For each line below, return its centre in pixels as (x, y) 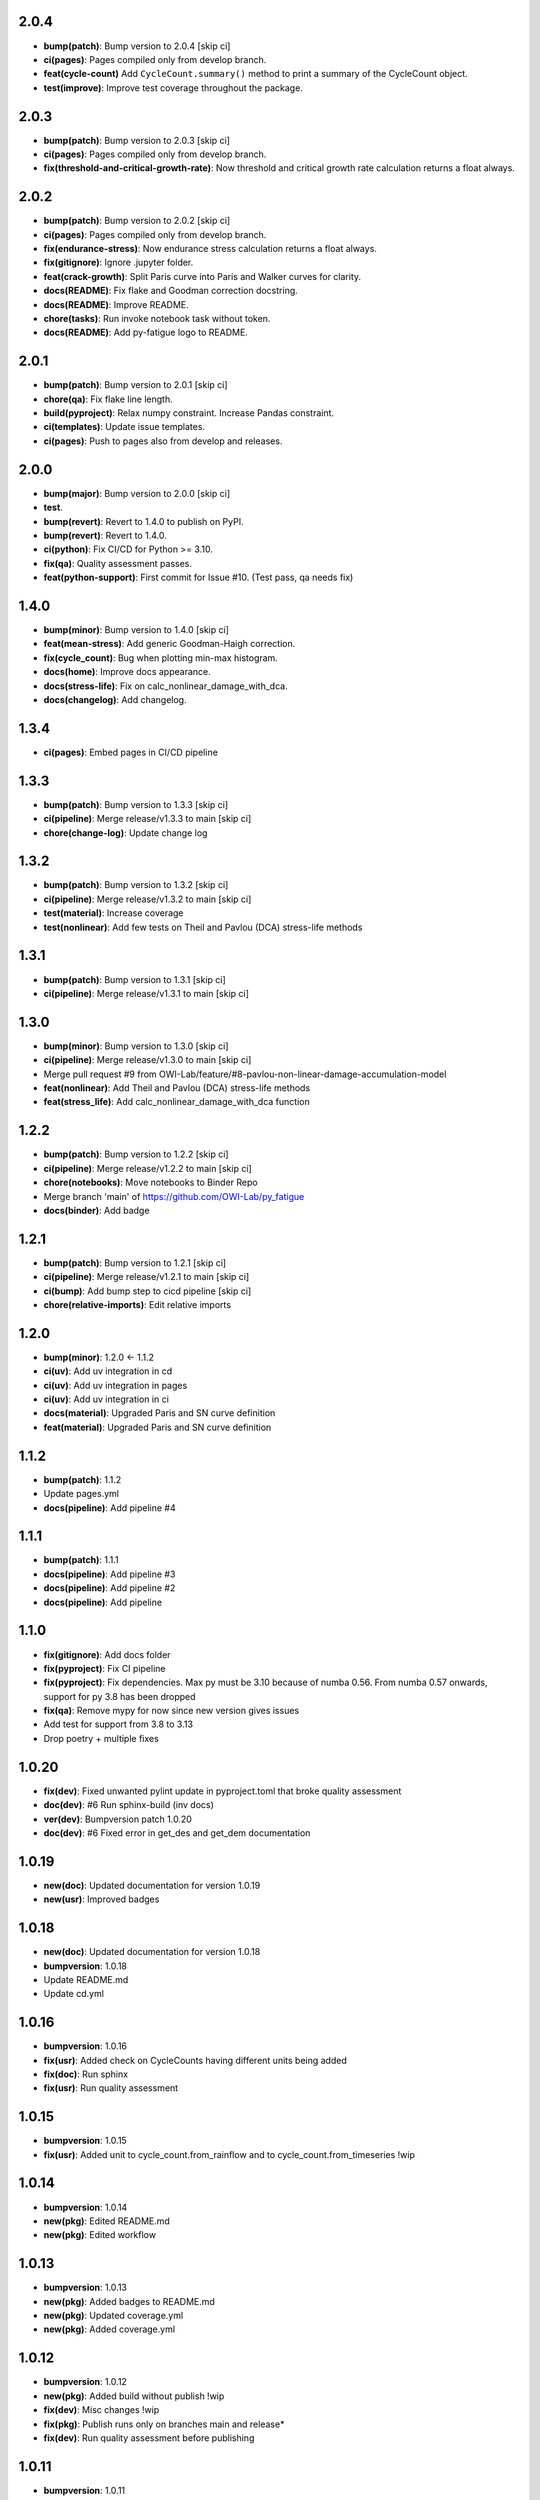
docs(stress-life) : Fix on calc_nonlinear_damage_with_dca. (166, 686)
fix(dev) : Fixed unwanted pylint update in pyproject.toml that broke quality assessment (222, 1791)
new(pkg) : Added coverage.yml (109, 2329)
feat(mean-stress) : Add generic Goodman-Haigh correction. (169, 644)
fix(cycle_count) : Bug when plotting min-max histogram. (161, 657)
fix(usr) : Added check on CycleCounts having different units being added (195, 2060)
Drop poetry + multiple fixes (101, 1738)
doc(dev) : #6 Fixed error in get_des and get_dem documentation (177, 1832)
